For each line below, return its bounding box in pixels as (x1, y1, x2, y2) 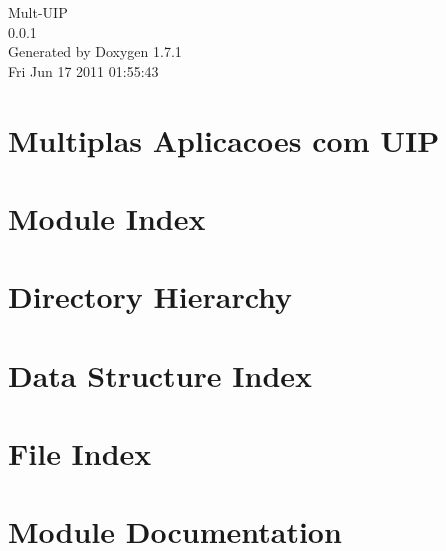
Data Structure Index (8, 354, 313, 395)
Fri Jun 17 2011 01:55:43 (8, 60, 159, 81)
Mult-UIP (8, 2, 68, 22)
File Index (8, 433, 152, 474)
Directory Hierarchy (8, 276, 293, 317)
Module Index (8, 197, 206, 238)
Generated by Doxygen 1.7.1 (8, 41, 182, 62)
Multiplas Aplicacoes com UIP (8, 119, 440, 160)
